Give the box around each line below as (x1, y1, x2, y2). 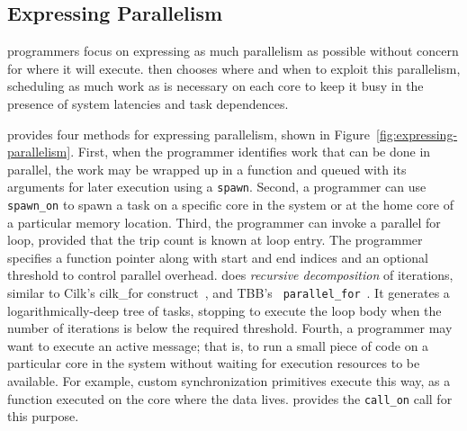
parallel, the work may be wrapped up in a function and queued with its (7, 159, 407, 178)
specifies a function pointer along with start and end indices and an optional (7, 247, 428, 266)
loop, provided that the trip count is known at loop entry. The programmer (7, 230, 423, 249)
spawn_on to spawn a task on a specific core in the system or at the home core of (7, 195, 454, 214)
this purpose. (7, 407, 79, 426)
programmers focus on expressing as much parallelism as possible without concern (7, 41, 459, 60)
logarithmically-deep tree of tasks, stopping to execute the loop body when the (7, 301, 442, 319)
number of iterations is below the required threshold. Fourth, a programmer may (7, 319, 453, 337)
